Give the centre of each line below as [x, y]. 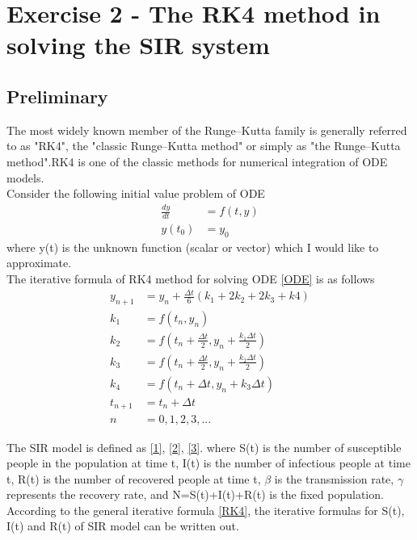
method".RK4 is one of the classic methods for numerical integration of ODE [197, 161]
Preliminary [57, 96]
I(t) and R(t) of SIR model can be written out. [123, 526]
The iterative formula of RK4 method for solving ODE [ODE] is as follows [191, 278]
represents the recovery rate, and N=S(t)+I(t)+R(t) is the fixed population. [195, 494]
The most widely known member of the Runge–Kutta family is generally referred [207, 130]
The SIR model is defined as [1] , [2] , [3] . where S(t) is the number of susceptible [204, 447]
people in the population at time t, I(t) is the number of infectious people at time [208, 463]
